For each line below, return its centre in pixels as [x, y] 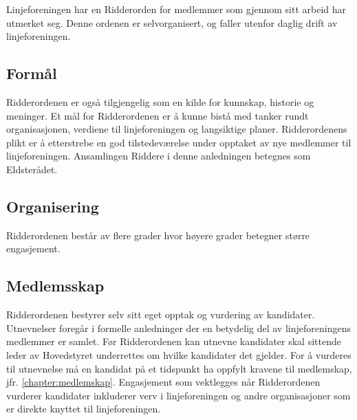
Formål [32, 73]
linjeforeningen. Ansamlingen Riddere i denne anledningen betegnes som [159, 156]
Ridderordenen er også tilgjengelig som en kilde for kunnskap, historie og [160, 101]
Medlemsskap [55, 286]
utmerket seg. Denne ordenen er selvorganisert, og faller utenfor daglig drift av [172, 22]
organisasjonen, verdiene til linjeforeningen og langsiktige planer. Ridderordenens [177, 129]
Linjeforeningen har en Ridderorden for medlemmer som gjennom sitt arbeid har [176, 9]
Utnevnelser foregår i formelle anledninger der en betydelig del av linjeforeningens [178, 328]
